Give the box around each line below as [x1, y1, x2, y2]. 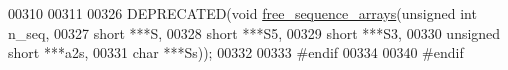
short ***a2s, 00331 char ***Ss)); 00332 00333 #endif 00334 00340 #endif [8, 42, 464, 63]
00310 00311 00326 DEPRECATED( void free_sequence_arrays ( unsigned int [8, 3, 477, 23]
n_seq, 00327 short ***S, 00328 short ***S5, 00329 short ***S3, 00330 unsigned [8, 22, 501, 43]
